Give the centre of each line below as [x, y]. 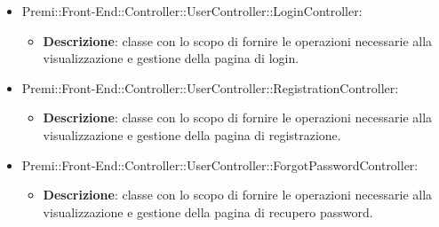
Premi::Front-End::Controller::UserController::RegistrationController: [210, 87]
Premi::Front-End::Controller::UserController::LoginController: [192, 11]
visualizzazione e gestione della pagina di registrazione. [192, 134]
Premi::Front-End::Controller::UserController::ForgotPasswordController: [220, 164]
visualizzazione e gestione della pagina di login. [171, 58]
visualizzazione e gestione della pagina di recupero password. [208, 211]
